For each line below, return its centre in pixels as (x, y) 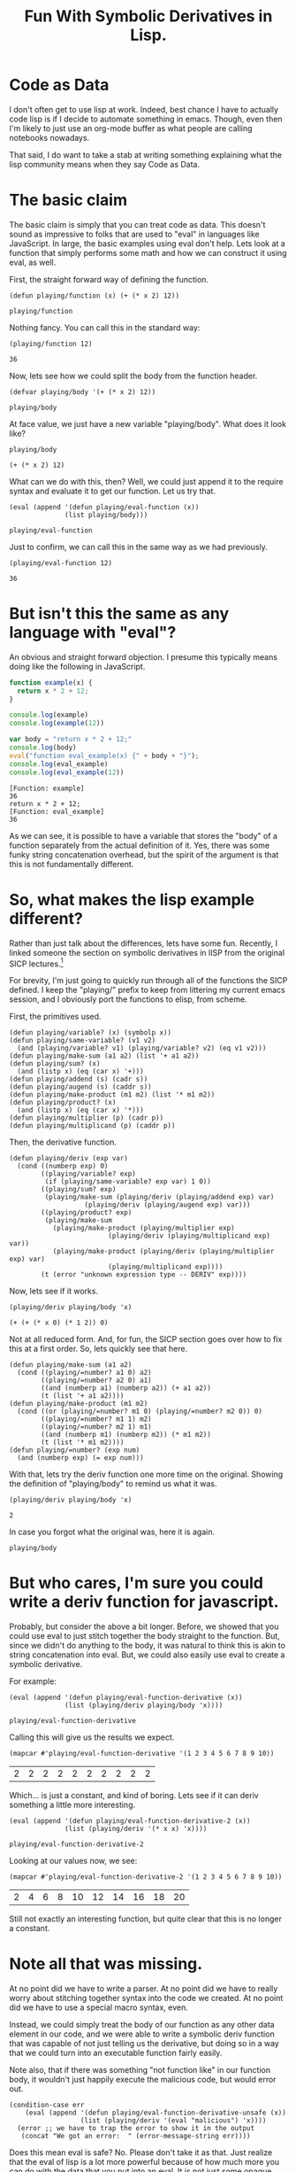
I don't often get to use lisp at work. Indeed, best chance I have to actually (144, 109)
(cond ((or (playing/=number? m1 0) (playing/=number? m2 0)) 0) (140, 1412)
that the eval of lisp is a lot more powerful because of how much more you (144, 2162)
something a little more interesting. (72, 1805)
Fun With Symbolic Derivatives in (148, 16)
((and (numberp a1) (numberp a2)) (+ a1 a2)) (126, 1388)
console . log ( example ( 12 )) (57, 724)
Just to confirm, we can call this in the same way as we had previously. (138, 547)
